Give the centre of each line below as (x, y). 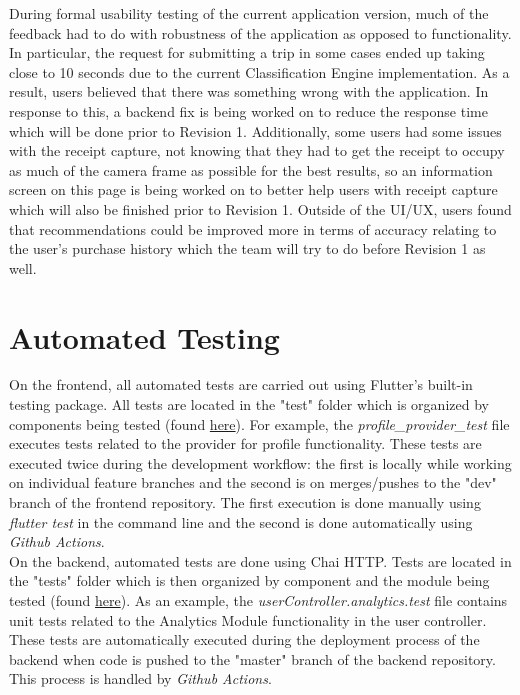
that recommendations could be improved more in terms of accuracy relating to (253, 228)
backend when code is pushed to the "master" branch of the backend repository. (252, 658)
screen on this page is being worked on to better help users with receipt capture (253, 189)
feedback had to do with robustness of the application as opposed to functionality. (260, 32)
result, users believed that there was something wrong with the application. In (249, 91)
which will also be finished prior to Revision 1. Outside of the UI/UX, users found (260, 208)
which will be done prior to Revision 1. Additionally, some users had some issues (255, 130)
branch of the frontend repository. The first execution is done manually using (245, 502)
